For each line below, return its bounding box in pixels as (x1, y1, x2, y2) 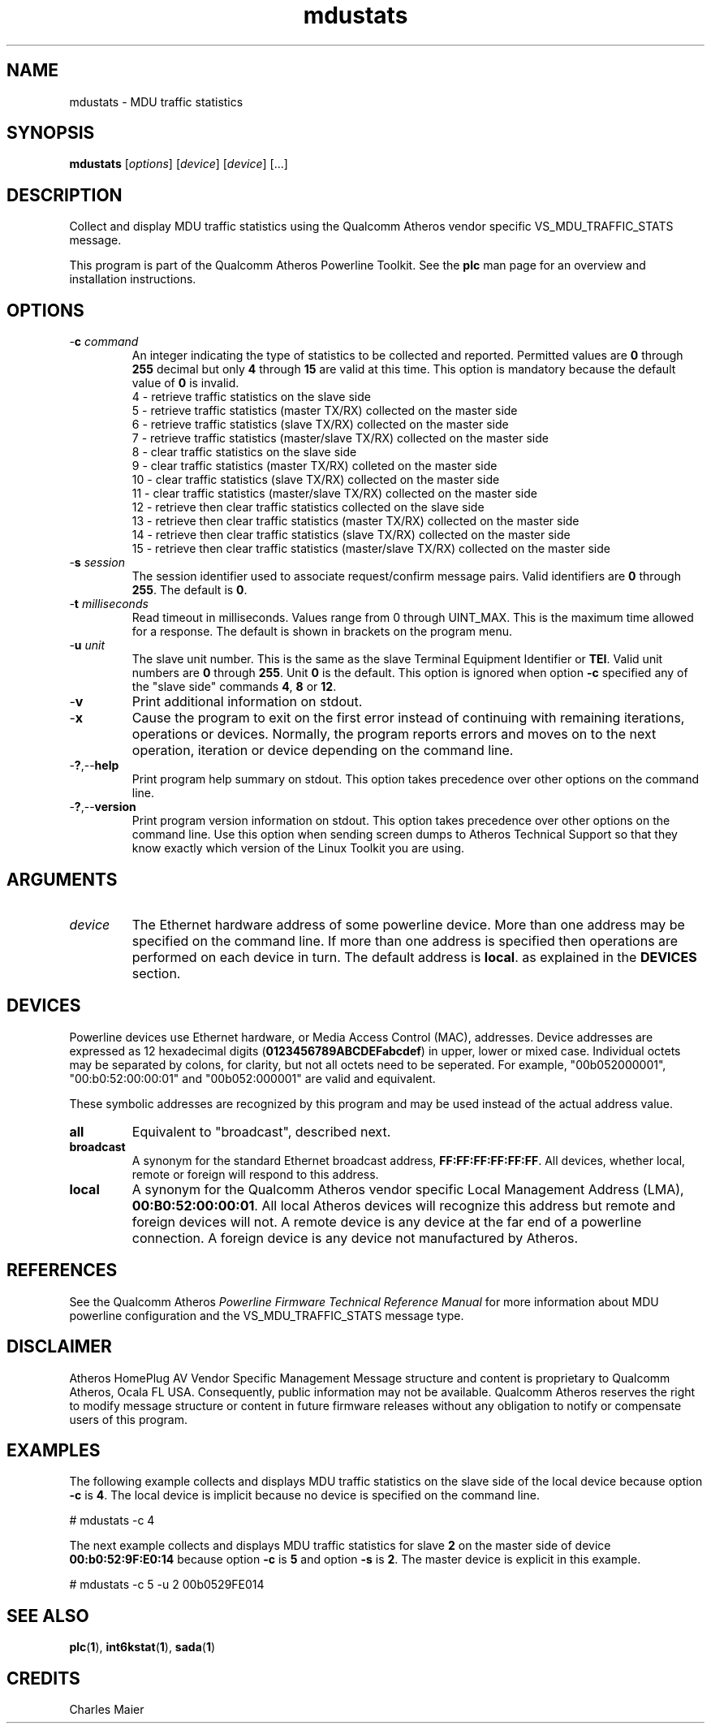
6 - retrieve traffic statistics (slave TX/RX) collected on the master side (131, 417, 509, 432)
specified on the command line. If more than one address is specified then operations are (131, 932, 679, 949)
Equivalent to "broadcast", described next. (131, 1123, 391, 1140)
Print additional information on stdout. (131, 693, 363, 710)
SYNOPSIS (6, 123, 95, 144)
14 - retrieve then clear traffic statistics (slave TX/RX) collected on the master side (131, 528, 571, 542)
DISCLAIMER (6, 1336, 112, 1357)
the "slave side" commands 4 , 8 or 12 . (131, 679, 337, 694)
